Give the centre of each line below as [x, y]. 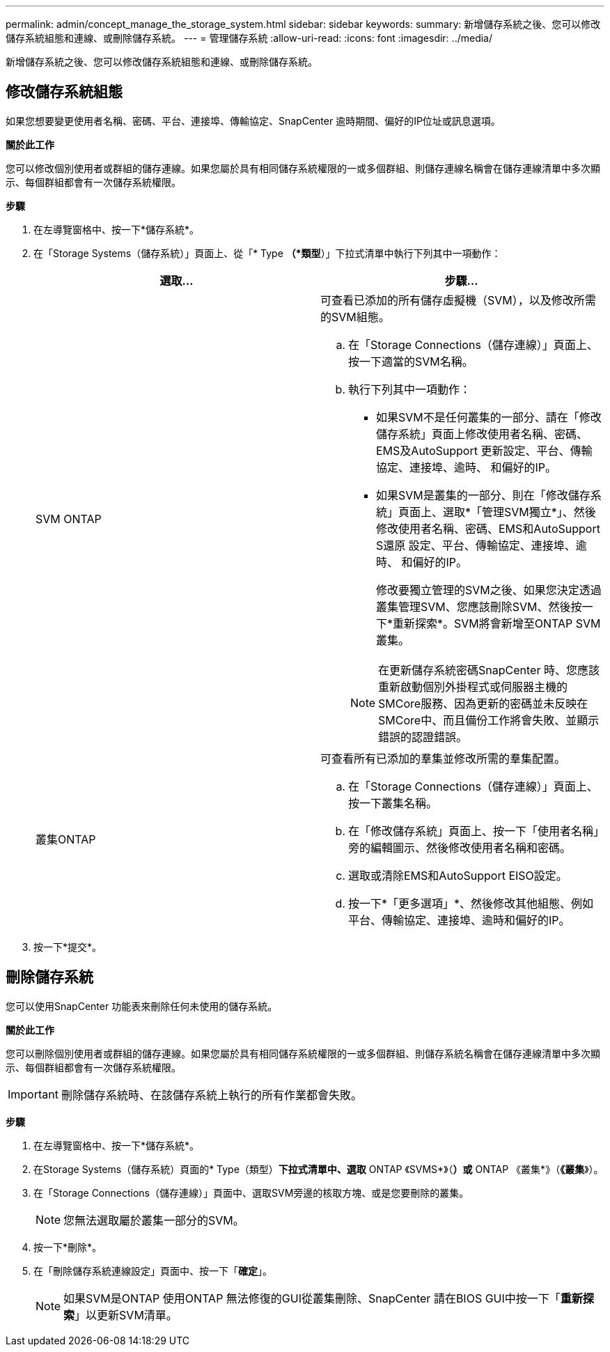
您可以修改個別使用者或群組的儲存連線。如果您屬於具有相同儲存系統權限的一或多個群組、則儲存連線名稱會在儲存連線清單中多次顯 [303, 168]
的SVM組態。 [355, 317]
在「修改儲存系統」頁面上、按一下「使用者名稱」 [474, 831]
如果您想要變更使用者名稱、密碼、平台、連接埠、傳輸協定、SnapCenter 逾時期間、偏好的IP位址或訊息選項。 [253, 121]
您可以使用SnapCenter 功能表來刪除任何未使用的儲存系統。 [142, 1006]
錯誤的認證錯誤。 [423, 737]
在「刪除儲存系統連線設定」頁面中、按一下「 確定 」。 [153, 1271]
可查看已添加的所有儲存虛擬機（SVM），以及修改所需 [458, 300]
